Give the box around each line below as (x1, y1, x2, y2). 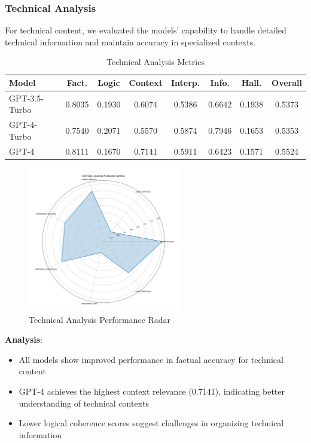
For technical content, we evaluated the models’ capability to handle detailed (5, 24, 286, 36)
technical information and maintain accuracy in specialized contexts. (5, 35, 256, 48)
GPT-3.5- (9, 91, 44, 104)
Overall (272, 76, 302, 88)
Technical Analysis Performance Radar (29, 313, 171, 325)
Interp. (170, 76, 200, 88)
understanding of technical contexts (19, 396, 150, 409)
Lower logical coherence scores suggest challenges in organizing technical (19, 417, 284, 429)
